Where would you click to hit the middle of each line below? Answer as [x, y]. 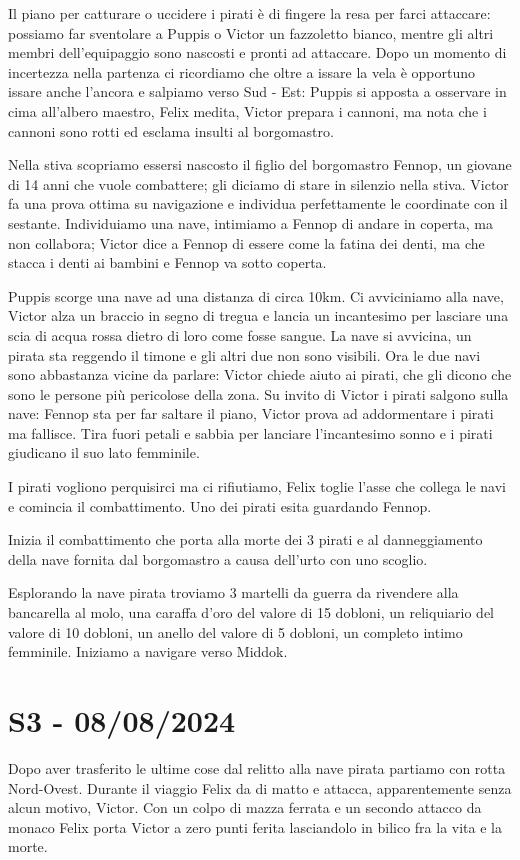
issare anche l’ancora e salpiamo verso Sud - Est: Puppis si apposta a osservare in [257, 91]
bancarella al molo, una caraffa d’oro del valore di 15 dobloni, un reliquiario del [251, 612]
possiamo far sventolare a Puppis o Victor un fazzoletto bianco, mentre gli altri [251, 32]
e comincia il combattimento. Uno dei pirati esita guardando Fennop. [220, 505]
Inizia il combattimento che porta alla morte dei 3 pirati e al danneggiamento [245, 539]
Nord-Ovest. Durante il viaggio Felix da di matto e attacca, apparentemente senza [260, 787]
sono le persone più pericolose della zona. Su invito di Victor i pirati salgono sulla [258, 393]
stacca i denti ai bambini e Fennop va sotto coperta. [167, 262]
